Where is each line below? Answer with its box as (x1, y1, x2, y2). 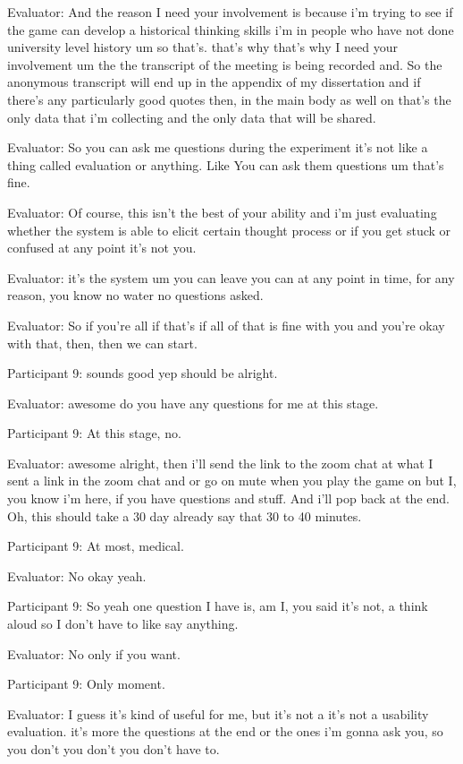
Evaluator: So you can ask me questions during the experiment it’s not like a (7, 138, 428, 157)
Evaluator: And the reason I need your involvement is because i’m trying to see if (7, 3, 453, 21)
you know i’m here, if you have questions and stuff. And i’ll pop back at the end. (7, 489, 450, 508)
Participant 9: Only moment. (7, 674, 165, 693)
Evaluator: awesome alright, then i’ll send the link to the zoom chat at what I (7, 453, 434, 472)
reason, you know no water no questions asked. (7, 286, 264, 305)
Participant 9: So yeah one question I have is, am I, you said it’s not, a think (7, 597, 428, 615)
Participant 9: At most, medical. (7, 537, 184, 555)
